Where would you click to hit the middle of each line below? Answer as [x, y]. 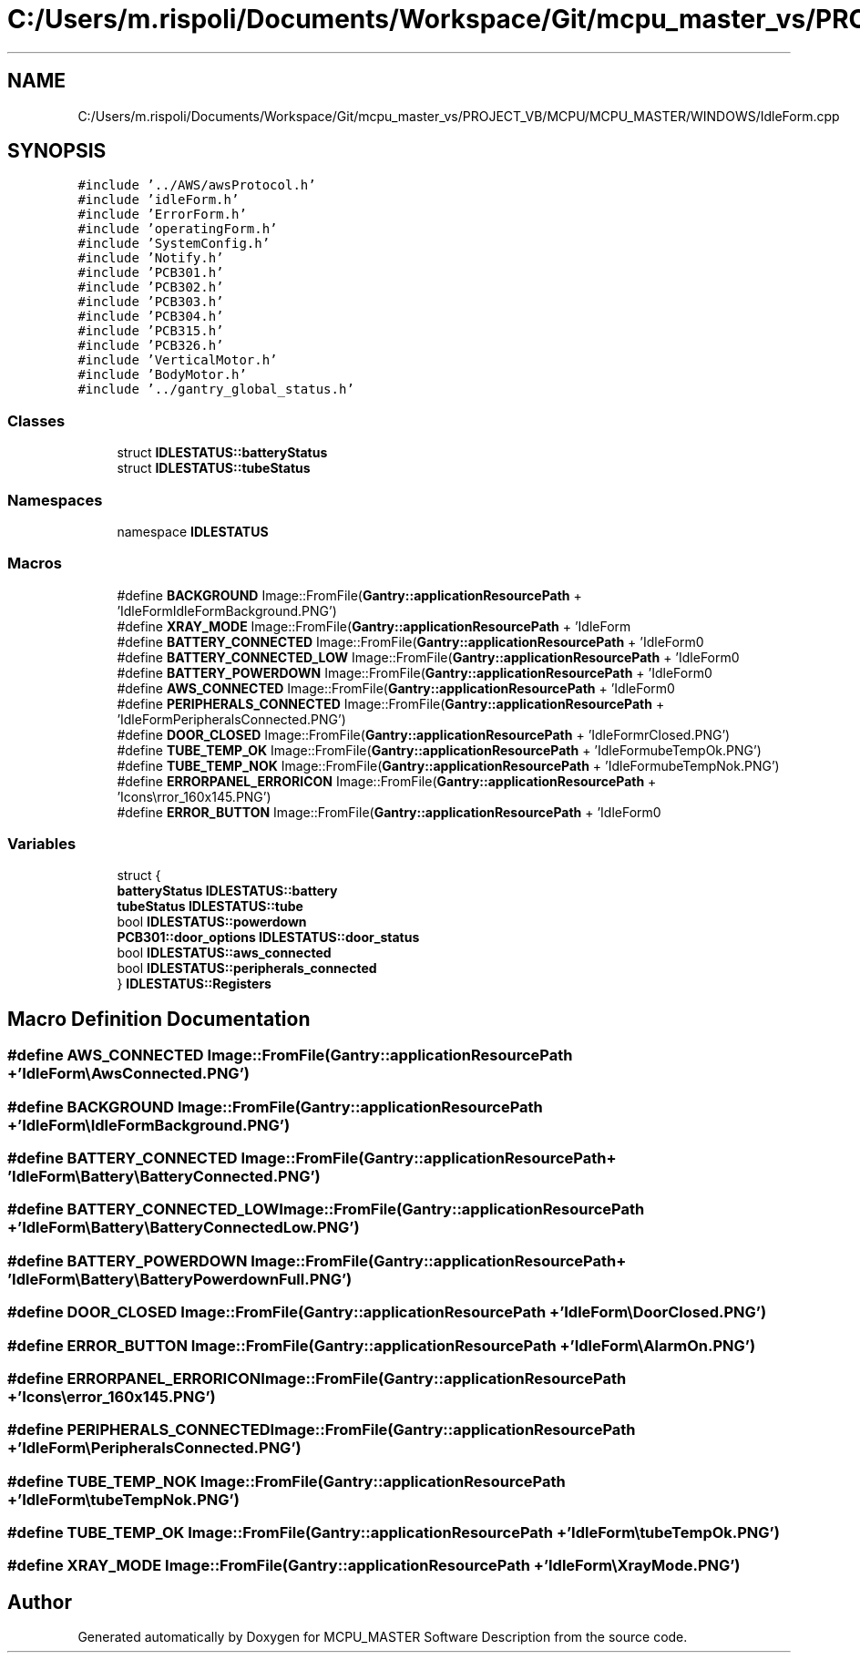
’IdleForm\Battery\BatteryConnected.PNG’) [164, 1177]
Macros [35, 564]
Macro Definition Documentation [159, 1019]
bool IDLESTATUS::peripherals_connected [247, 968]
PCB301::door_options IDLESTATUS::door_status [268, 938]
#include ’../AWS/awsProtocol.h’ [197, 185]
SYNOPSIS [57, 151]
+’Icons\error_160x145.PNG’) [112, 1396]
